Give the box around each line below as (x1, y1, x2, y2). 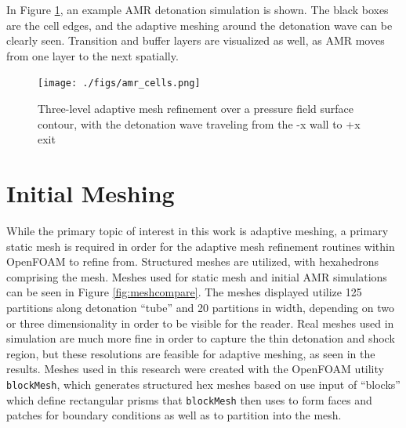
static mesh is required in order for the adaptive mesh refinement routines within (6, 238, 395, 254)
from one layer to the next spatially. (6, 47, 179, 63)
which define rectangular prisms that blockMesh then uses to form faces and (6, 391, 372, 408)
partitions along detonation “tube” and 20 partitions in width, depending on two (6, 299, 394, 315)
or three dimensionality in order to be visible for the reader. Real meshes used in (6, 314, 394, 331)
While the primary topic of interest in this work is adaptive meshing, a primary (6, 222, 389, 238)
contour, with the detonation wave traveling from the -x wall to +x (38, 115, 361, 132)
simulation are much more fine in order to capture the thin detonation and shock (6, 330, 395, 346)
